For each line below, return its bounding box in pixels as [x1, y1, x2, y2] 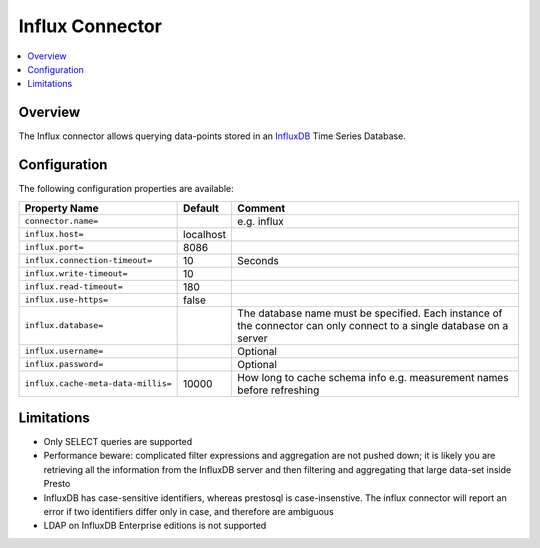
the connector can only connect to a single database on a [236, 318, 509, 332]
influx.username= [24, 346, 104, 357]
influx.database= [24, 320, 104, 331]
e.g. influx [236, 214, 285, 228]
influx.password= [24, 359, 104, 370]
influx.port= [24, 242, 84, 253]
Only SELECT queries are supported [43, 436, 193, 448]
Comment [236, 201, 286, 215]
